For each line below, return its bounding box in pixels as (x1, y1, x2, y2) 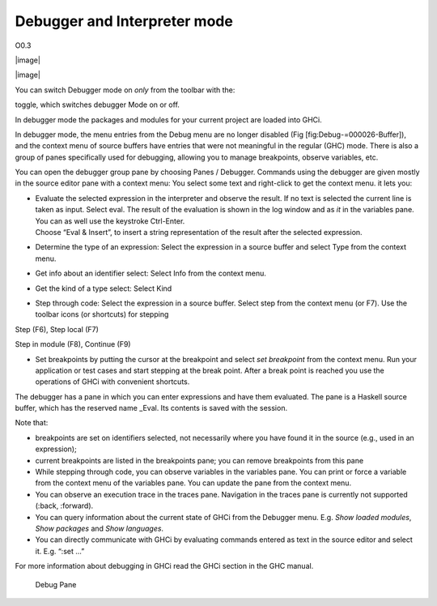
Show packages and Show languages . (35, 523, 164, 533)
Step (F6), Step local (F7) (15, 324, 99, 334)
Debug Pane (35, 579, 77, 589)
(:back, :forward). (35, 501, 94, 510)
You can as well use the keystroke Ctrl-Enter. (35, 216, 185, 226)
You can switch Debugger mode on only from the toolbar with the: (15, 85, 235, 95)
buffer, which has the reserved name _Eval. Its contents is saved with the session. (15, 403, 287, 413)
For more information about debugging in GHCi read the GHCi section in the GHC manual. (15, 561, 314, 571)
